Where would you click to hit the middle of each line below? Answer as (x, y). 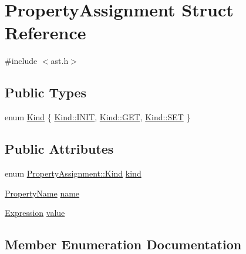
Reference (46, 33)
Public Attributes (59, 149)
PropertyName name (42, 193)
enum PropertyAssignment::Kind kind (73, 173)
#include (21, 61)
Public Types (46, 92)
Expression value (35, 213)
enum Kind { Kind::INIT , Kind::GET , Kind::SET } (98, 117)
